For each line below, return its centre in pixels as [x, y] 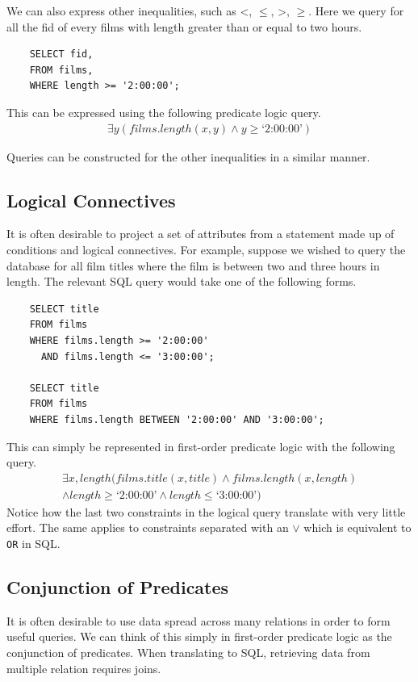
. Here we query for [356, 10]
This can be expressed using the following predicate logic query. [164, 112]
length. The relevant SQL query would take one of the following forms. [182, 281]
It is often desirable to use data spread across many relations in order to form [199, 620]
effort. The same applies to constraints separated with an [148, 527]
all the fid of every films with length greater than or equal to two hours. [184, 26]
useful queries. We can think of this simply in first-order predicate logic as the [199, 636]
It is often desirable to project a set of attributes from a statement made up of [201, 234]
